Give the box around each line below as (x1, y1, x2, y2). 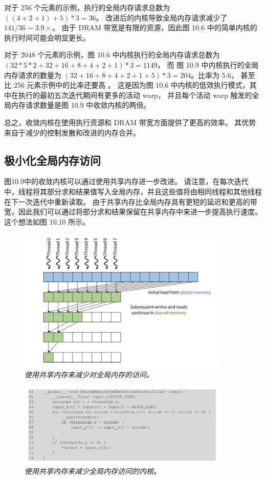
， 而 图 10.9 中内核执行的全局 (157, 59, 259, 70)
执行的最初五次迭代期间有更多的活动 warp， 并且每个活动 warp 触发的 (18, 89, 252, 100)
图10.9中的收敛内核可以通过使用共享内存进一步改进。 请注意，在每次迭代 (4, 176, 249, 187)
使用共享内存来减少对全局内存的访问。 (25, 369, 153, 380)
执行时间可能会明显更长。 (4, 32, 90, 43)
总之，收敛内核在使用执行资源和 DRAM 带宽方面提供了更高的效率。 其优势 (4, 116, 256, 127)
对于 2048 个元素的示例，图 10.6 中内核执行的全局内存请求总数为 (4, 49, 220, 60)
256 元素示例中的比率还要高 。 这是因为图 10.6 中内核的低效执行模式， (13, 79, 250, 90)
